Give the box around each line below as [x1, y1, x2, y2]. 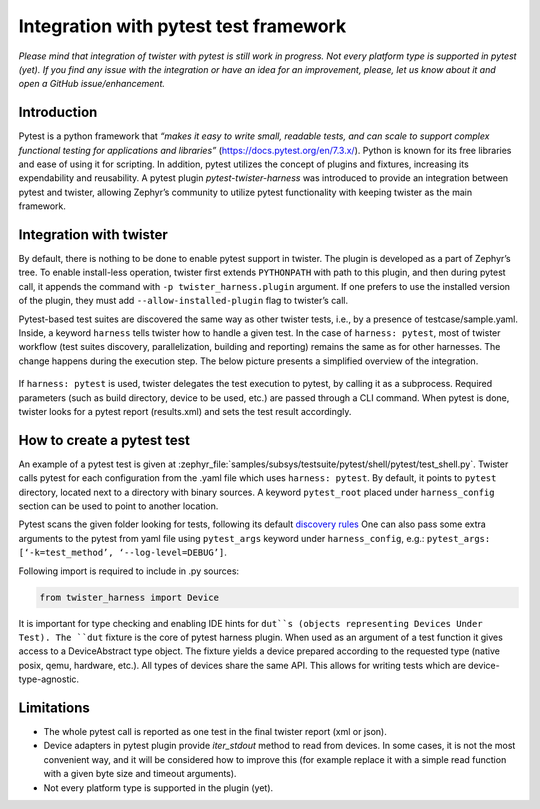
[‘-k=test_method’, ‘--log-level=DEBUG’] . [18, 546, 227, 559]
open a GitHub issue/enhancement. [18, 78, 165, 90]
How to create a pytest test [18, 431, 190, 449]
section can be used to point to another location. [18, 500, 219, 512]
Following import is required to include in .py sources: [18, 565, 240, 577]
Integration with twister [18, 226, 169, 243]
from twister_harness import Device [39, 591, 220, 603]
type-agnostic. [18, 673, 80, 685]
